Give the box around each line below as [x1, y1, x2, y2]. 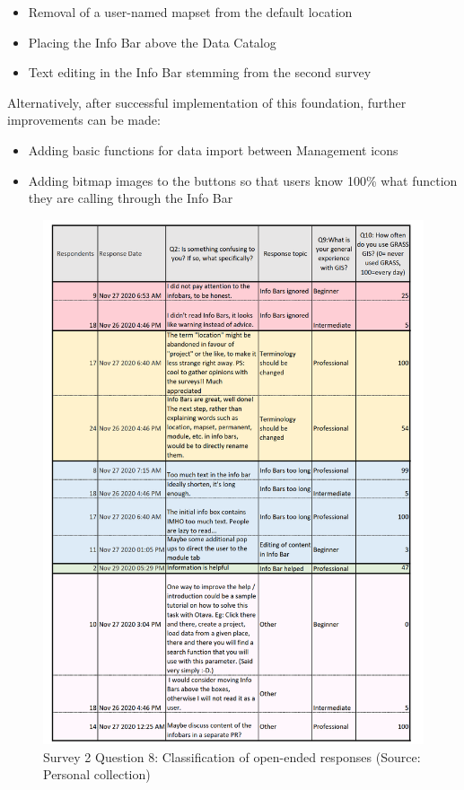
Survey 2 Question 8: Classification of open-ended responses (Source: [43, 747, 421, 766]
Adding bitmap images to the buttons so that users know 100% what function [28, 171, 458, 189]
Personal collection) [43, 765, 151, 784]
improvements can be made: [7, 110, 161, 129]
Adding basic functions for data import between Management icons [28, 140, 398, 159]
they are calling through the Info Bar [28, 189, 233, 207]
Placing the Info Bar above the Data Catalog [28, 32, 276, 51]
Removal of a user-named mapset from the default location [28, 3, 353, 21]
